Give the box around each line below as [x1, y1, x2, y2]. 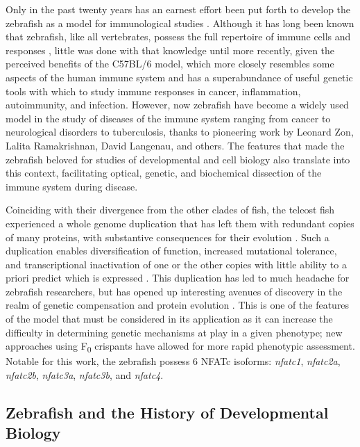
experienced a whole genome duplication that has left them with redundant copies [6, 216, 354, 230]
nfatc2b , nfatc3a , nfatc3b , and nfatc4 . [6, 367, 164, 382]
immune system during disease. [6, 179, 138, 193]
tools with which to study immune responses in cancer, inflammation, [6, 83, 301, 98]
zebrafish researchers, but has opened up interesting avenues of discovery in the [6, 284, 343, 298]
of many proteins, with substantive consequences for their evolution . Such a [6, 229, 329, 244]
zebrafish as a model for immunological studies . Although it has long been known [6, 15, 354, 30]
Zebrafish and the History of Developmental [6, 401, 329, 423]
